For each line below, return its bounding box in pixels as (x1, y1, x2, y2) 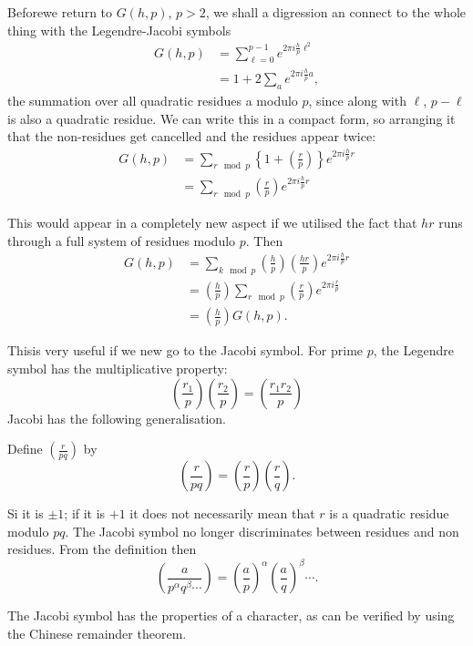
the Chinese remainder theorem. (7, 624, 187, 643)
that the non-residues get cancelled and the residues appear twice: (7, 127, 376, 146)
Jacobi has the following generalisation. (7, 408, 226, 427)
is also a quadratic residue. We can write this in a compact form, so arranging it (7, 108, 456, 128)
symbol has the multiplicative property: (7, 359, 228, 377)
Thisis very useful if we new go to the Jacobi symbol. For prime (7, 341, 364, 360)
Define (7, 439, 43, 458)
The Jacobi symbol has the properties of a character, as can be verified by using (7, 606, 455, 625)
